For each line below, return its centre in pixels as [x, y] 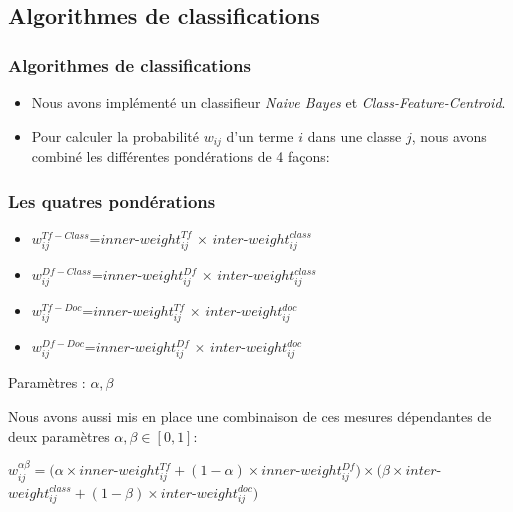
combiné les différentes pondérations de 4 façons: [180, 156]
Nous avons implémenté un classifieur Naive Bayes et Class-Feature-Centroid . [268, 102]
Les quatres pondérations [112, 200]
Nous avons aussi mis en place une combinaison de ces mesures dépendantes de [250, 416]
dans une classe [354, 135]
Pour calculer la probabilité [115, 135]
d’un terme [260, 135]
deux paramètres [59, 435]
